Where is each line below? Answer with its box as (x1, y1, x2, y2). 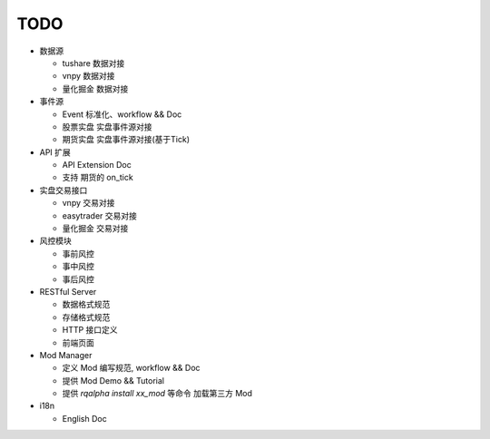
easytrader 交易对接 (62, 210, 138, 221)
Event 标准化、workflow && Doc (62, 109, 182, 120)
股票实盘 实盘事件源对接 (62, 121, 152, 132)
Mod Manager (39, 349, 93, 360)
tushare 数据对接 (62, 57, 125, 68)
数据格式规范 (62, 299, 111, 310)
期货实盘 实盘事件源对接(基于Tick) (62, 134, 191, 145)
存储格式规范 (62, 311, 111, 322)
